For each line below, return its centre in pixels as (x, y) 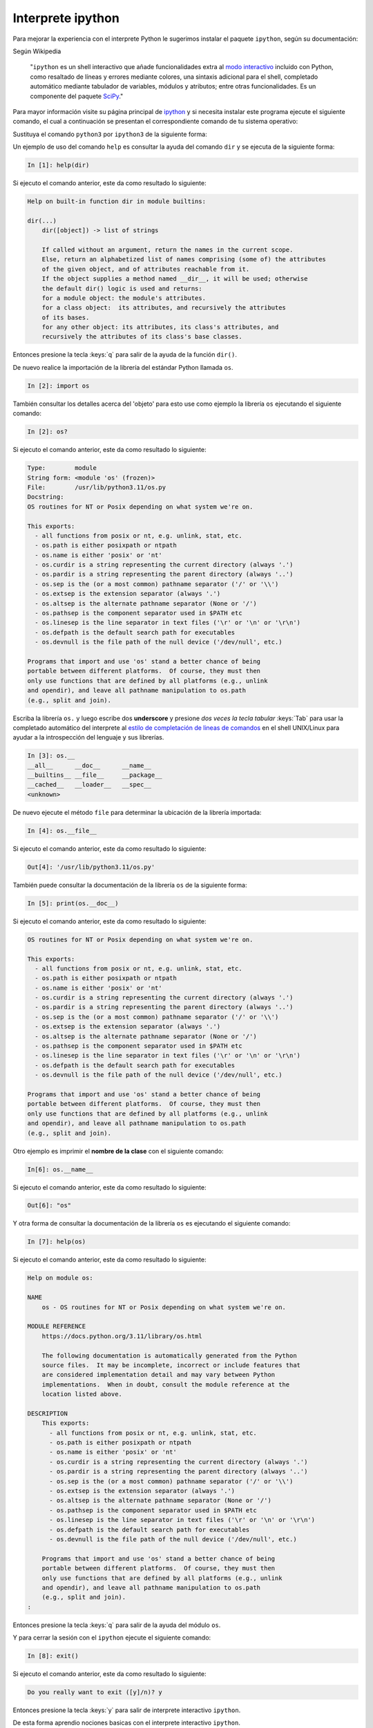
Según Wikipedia (37, 51)
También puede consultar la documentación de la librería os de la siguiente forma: (130, 885)
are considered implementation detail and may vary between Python (159, 1375)
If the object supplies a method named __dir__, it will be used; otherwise (175, 279)
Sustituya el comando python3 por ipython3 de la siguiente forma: (110, 134)
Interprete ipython (66, 18)
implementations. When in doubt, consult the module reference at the (166, 1384)
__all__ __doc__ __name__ (89, 765)
